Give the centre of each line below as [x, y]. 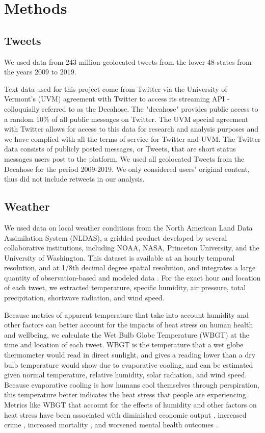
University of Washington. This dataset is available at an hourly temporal [120, 257]
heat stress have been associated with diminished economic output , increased [125, 414]
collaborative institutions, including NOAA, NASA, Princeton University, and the [132, 248]
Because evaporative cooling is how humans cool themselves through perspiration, [132, 384]
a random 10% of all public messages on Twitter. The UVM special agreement [126, 119]
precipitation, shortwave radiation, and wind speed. [84, 298]
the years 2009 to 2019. [40, 72]
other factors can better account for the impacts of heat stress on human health [129, 325]
